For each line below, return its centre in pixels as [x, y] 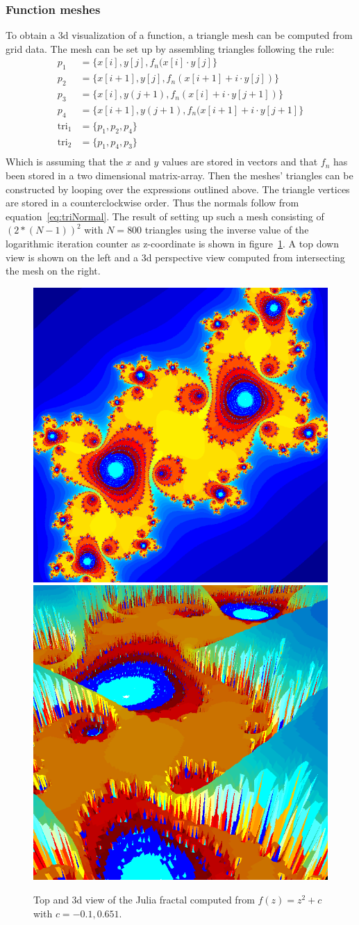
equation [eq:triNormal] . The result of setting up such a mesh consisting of [165, 216]
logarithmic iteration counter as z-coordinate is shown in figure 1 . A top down [172, 243]
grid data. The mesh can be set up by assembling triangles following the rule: [170, 48]
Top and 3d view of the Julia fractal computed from [144, 899]
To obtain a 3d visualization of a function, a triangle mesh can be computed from [179, 35]
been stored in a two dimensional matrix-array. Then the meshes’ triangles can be [179, 175]
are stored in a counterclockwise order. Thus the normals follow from [152, 203]
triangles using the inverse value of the [227, 230]
